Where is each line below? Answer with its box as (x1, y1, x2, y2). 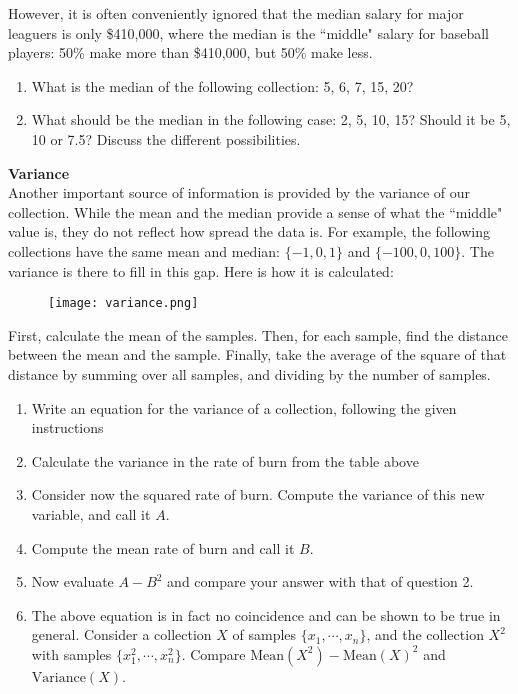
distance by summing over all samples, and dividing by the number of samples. (8, 363, 491, 384)
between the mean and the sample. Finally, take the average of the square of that (8, 344, 507, 365)
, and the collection (366, 624, 484, 645)
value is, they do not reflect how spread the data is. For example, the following (8, 221, 490, 242)
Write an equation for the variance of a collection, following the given (31, 397, 457, 418)
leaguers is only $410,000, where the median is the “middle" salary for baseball (8, 22, 489, 43)
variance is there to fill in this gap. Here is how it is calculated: (8, 260, 394, 281)
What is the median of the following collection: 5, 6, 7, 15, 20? (31, 75, 414, 96)
